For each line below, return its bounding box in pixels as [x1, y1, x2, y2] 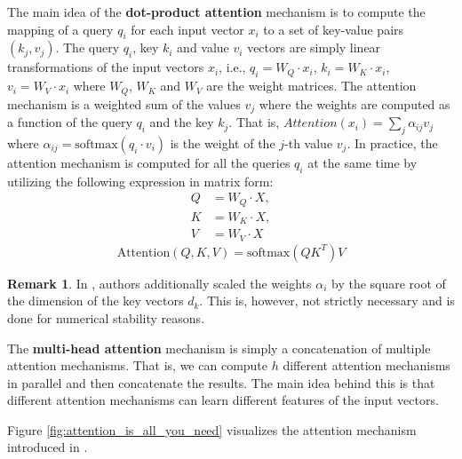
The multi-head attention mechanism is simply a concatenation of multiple [7, 338, 431, 357]
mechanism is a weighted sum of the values [7, 94, 241, 113]
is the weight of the [170, 133, 275, 152]
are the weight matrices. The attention [206, 76, 417, 95]
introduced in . [7, 438, 88, 456]
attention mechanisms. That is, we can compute [7, 356, 268, 375]
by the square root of [331, 273, 446, 292]
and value [177, 38, 229, 57]
